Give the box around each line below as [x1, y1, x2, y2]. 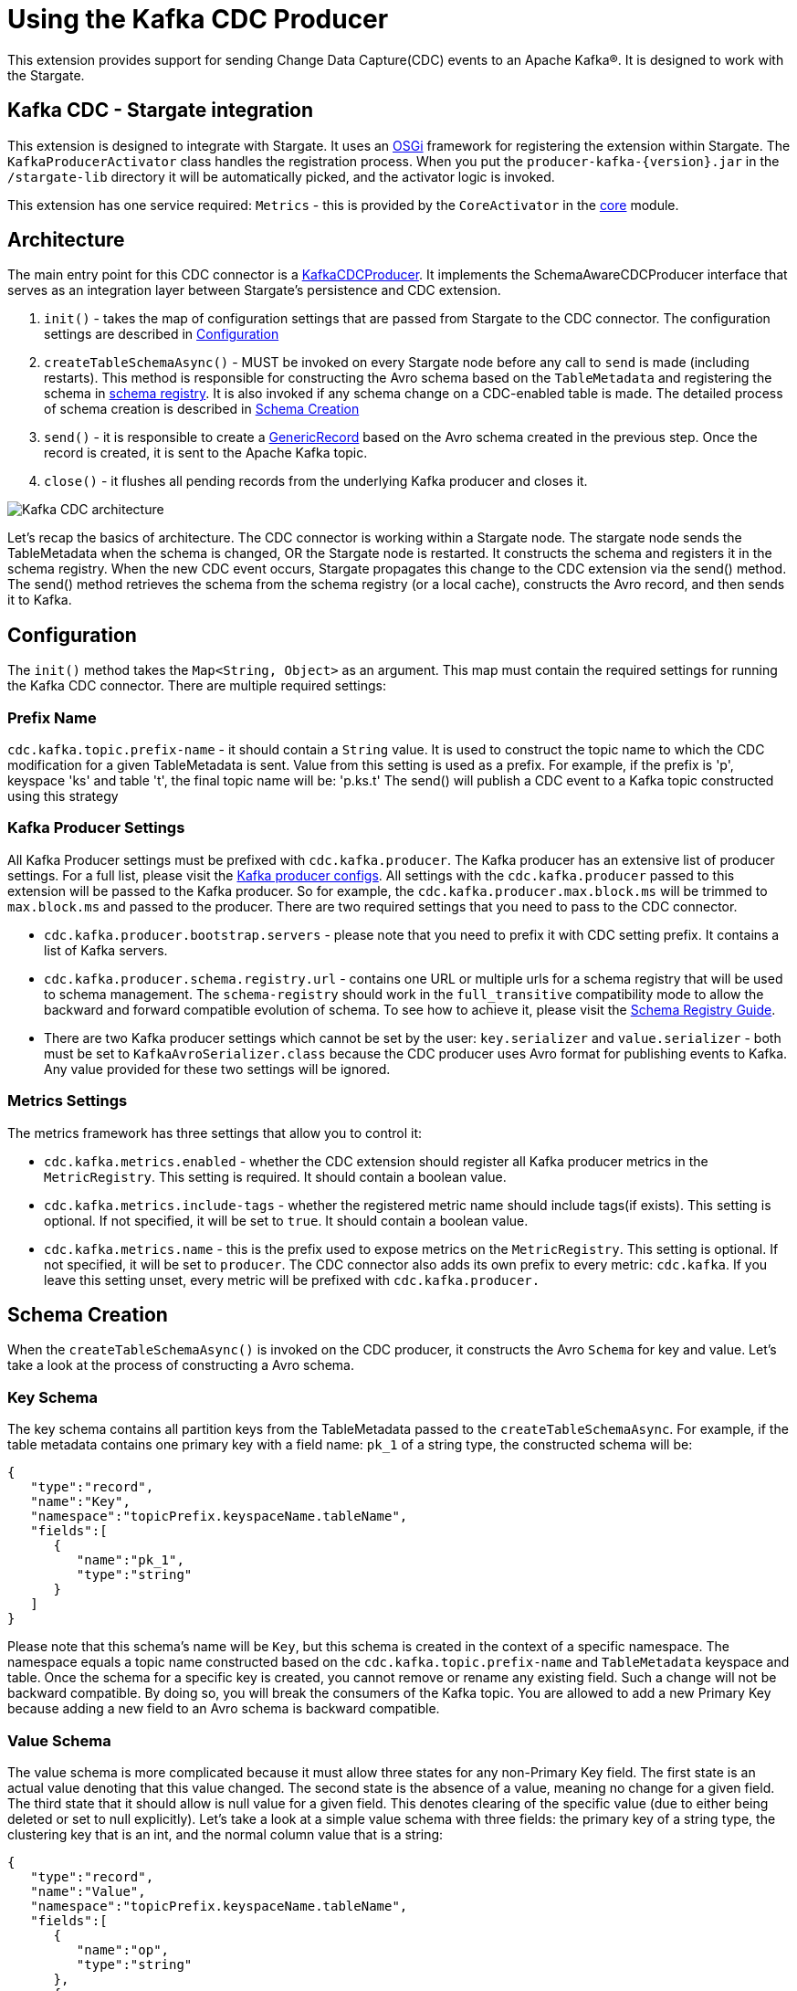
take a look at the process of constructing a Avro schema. [7, 1357, 354, 1374]
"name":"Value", [30, 1883, 146, 1899]
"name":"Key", [30, 1494, 131, 1510]
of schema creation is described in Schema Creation [44, 401, 360, 417]
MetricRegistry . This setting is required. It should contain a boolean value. [44, 1168, 507, 1185]
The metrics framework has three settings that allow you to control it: [7, 1124, 423, 1141]
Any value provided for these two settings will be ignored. [44, 1060, 391, 1077]
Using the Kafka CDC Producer [7, 4, 389, 35]
